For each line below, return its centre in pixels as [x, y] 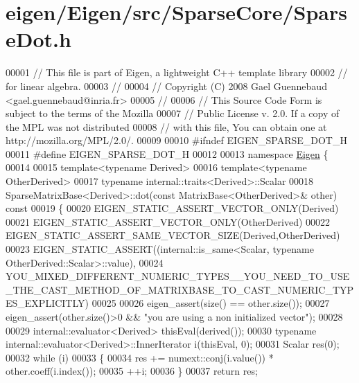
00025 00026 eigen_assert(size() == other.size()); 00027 [211, 303]
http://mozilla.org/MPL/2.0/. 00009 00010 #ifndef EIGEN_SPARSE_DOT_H [176, 140]
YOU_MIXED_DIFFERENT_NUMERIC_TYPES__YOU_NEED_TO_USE [178, 276]
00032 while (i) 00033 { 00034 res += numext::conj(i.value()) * [140, 357]
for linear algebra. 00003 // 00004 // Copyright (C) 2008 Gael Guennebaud [166, 86]
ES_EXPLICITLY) [47, 303]
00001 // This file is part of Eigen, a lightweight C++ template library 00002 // [177, 72]
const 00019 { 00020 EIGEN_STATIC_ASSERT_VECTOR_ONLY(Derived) [172, 208]
